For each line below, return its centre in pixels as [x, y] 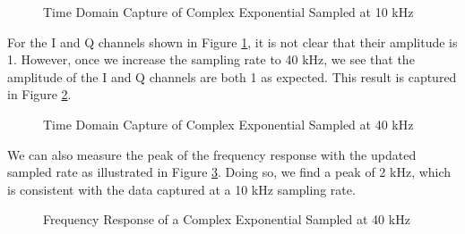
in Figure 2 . [39, 94]
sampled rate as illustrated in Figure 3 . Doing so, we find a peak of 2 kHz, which [229, 172]
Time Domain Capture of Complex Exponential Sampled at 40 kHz [228, 124]
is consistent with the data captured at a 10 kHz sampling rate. [181, 189]
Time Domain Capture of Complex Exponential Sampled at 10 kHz [228, 12]
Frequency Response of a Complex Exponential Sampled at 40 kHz [227, 219]
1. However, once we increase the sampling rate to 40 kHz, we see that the [211, 59]
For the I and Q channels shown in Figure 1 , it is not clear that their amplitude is [232, 42]
